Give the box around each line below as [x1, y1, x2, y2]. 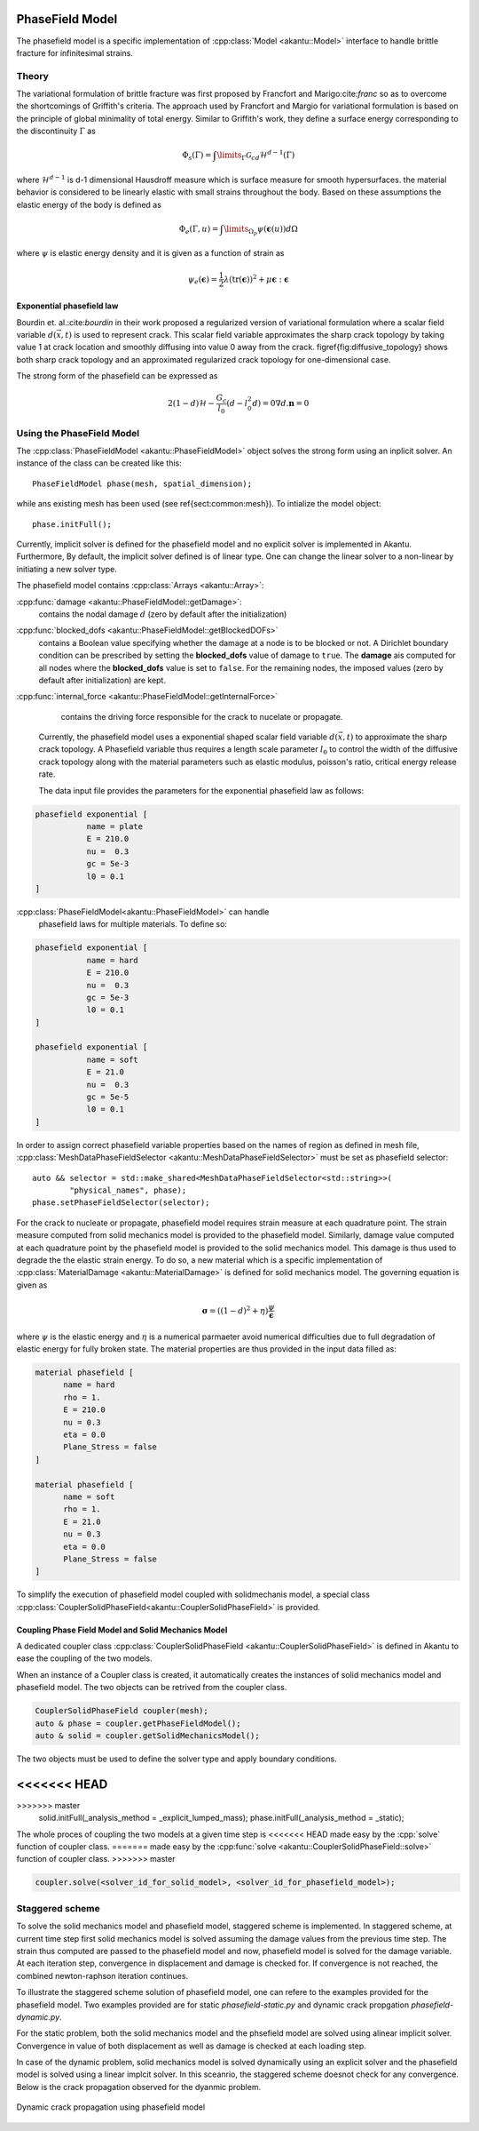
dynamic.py [16, 2011, 60, 2022]
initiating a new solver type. [16, 563, 117, 574]
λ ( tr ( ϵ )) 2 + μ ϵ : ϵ [223, 272, 290, 284]
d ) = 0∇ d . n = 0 [252, 398, 310, 409]
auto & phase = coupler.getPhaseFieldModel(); [35, 1718, 241, 1728]
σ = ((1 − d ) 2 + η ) [201, 1304, 269, 1315]
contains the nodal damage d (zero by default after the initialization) [38, 609, 287, 619]
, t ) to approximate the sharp [342, 731, 448, 742]
